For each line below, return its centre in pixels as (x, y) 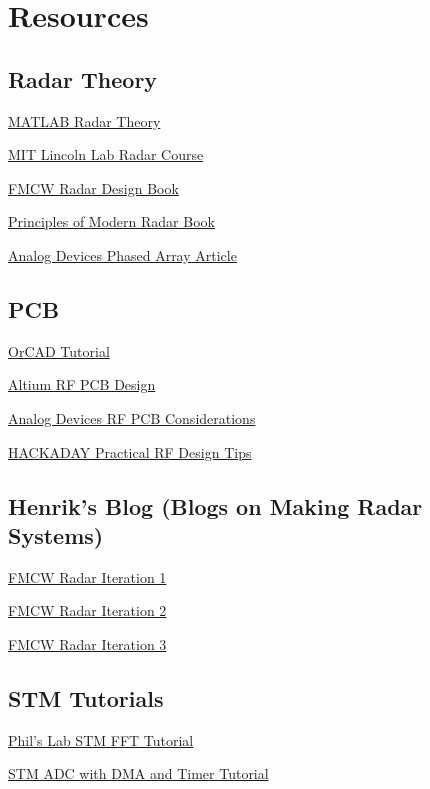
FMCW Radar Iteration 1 (87, 576)
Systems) (56, 534)
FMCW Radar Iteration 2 (87, 610)
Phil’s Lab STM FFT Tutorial (101, 739)
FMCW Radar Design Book (93, 187)
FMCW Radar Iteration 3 (87, 643)
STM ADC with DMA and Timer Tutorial (138, 773)
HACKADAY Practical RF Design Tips (130, 451)
